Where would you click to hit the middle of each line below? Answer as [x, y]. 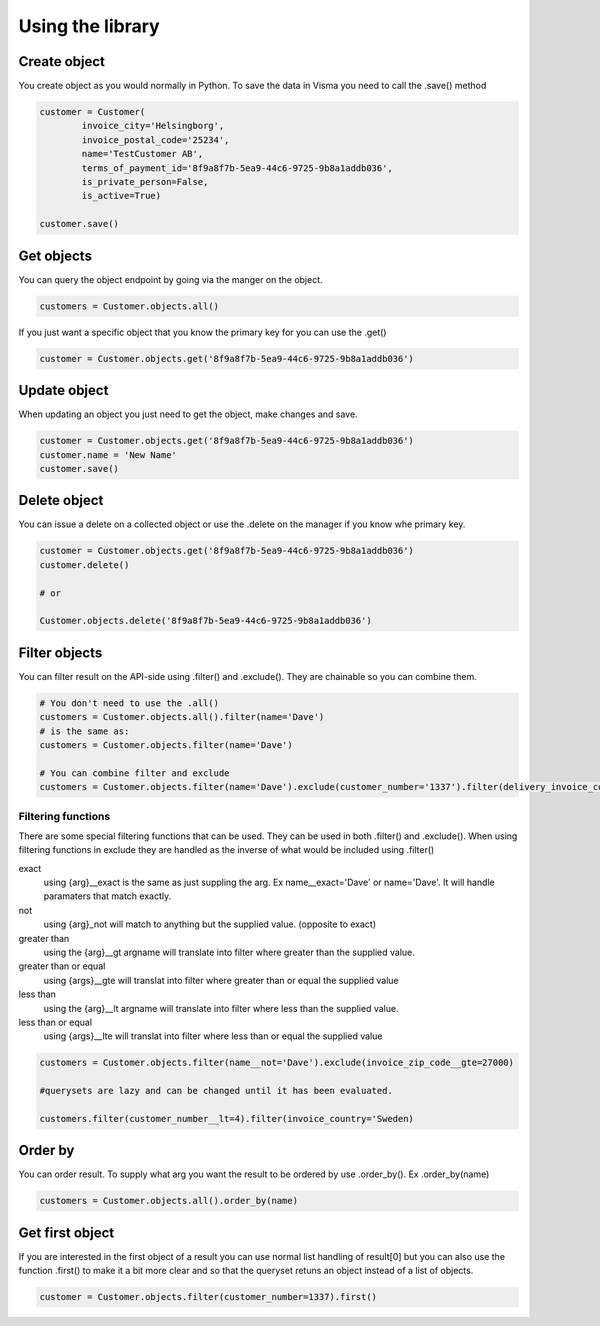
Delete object [61, 500]
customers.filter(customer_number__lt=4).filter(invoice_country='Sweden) [227, 1118]
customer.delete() [84, 564]
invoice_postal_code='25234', [155, 139]
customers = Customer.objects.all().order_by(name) [169, 1201]
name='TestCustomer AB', [142, 154]
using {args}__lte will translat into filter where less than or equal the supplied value [213, 1036]
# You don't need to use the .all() [129, 703]
